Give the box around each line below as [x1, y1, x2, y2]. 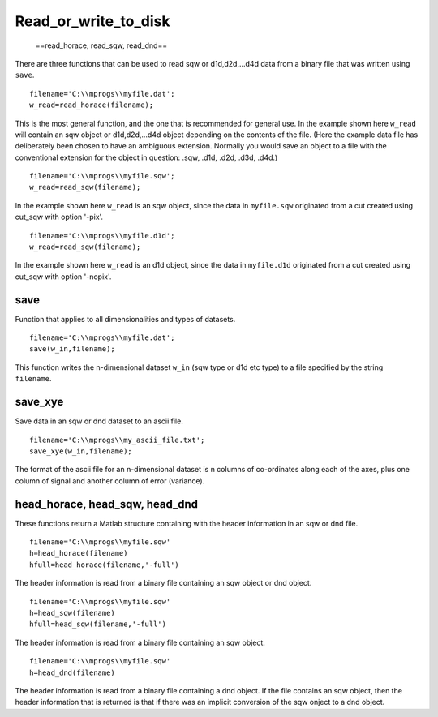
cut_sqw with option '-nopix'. [15, 272, 112, 281]
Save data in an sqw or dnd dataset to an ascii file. [15, 416, 184, 426]
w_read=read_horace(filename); [29, 101, 154, 109]
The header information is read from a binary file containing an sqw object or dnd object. [15, 578, 312, 588]
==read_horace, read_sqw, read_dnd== [35, 41, 168, 50]
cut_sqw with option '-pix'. [15, 212, 104, 222]
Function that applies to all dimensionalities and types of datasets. [15, 314, 236, 324]
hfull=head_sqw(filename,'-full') [29, 620, 166, 629]
